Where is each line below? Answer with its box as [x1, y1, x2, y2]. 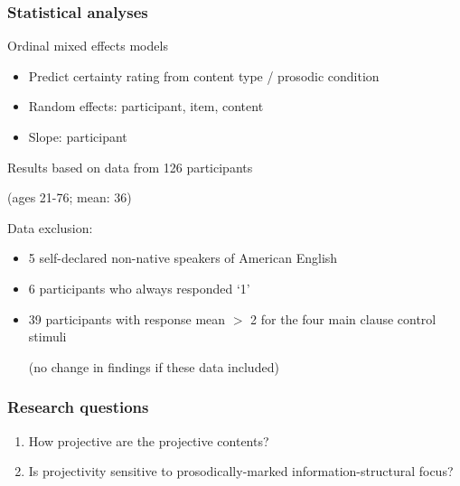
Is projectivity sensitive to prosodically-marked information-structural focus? [28, 462, 454, 481]
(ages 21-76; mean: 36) [7, 188, 132, 207]
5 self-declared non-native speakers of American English [28, 248, 338, 267]
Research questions [7, 396, 149, 418]
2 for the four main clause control [250, 309, 437, 328]
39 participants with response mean [28, 309, 226, 328]
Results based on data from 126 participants [7, 157, 253, 176]
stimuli [28, 327, 67, 346]
